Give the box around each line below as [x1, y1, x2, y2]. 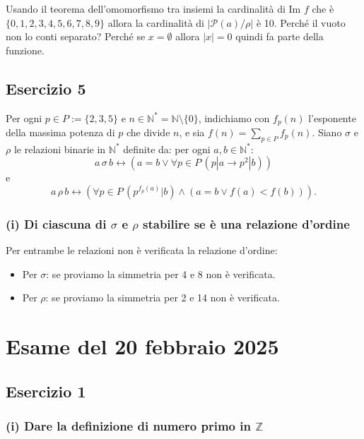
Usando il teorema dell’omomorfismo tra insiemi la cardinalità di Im [6, 1, 301, 16]
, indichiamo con [198, 110, 270, 125]
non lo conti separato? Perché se [6, 29, 146, 44]
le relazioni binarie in [13, 141, 106, 156]
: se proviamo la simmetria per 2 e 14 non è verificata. [45, 290, 280, 305]
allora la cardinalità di [107, 15, 204, 30]
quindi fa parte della [235, 29, 324, 44]
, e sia [179, 125, 205, 140]
